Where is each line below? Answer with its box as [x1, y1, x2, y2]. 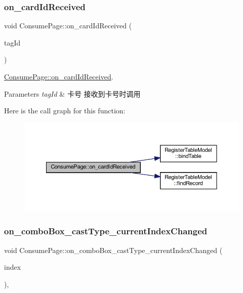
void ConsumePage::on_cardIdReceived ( [4, 20, 132, 31]
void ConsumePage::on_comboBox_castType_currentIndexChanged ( [4, 244, 223, 255]
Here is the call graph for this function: [4, 105, 126, 116]
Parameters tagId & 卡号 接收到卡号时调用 [4, 88, 141, 99]
